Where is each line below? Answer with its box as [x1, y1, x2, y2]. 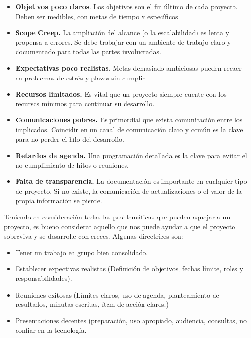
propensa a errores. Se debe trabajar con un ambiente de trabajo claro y [15, 37, 231, 47]
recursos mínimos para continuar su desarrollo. [15, 98, 155, 108]
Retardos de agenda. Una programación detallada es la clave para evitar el [15, 150, 247, 160]
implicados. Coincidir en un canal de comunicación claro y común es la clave [15, 124, 243, 134]
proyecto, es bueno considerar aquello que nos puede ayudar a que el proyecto [4, 221, 235, 231]
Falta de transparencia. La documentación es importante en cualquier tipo [15, 176, 247, 186]
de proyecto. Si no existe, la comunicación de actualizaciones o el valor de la [15, 185, 242, 196]
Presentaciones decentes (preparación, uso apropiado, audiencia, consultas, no [15, 315, 247, 325]
